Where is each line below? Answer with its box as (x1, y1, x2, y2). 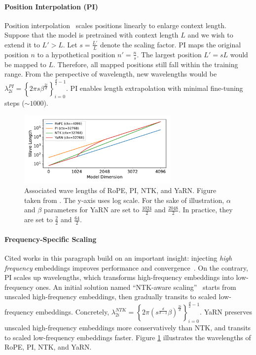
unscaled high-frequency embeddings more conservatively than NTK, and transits (4, 322, 251, 333)
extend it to (4, 39, 40, 49)
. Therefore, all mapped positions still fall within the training (53, 59, 238, 69)
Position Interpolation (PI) (4, 1, 98, 11)
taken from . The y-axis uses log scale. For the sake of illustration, (24, 195, 224, 205)
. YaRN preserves (200, 307, 252, 317)
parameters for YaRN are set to (43, 204, 140, 215)
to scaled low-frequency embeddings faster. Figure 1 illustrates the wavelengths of (4, 332, 251, 342)
